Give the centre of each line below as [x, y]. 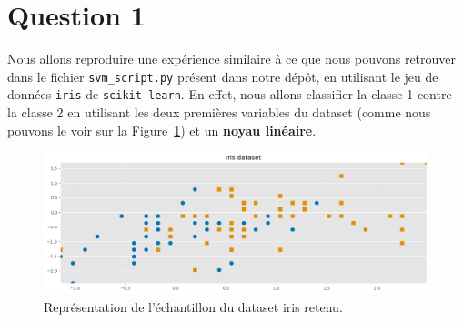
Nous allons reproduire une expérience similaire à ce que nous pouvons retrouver [232, 59]
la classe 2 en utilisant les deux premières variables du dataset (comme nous [219, 112]
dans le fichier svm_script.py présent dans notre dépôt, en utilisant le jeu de [223, 76]
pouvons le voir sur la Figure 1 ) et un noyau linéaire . [162, 130]
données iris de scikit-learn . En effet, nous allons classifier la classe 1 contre [230, 94]
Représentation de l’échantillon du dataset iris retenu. [193, 306]
